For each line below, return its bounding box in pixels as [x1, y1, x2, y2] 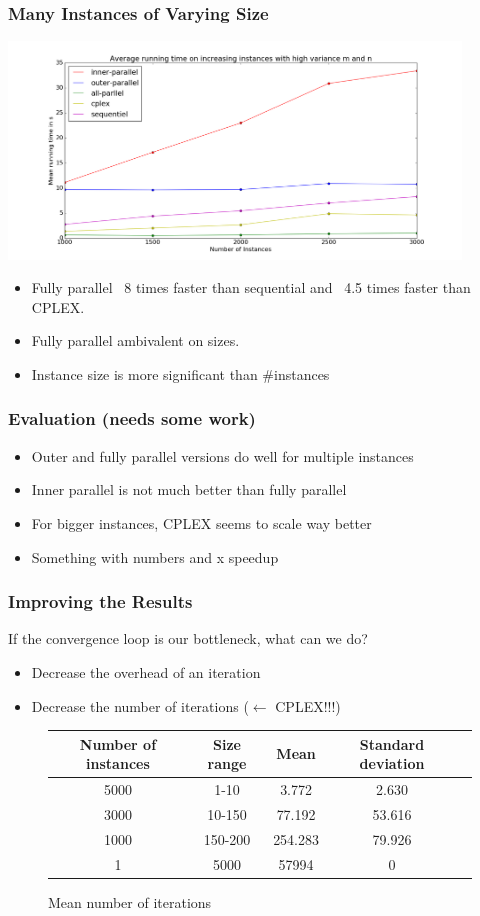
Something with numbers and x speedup [31, 546, 279, 567]
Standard [359, 733, 425, 754]
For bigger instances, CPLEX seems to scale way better [31, 512, 372, 533]
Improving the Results [8, 589, 193, 614]
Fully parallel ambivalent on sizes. [31, 330, 240, 351]
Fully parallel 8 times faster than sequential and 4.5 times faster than [31, 277, 471, 298]
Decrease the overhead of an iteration [31, 661, 261, 682]
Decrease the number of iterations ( [31, 695, 249, 716]
